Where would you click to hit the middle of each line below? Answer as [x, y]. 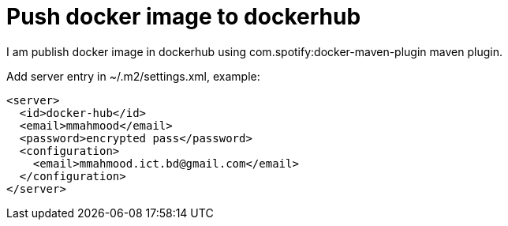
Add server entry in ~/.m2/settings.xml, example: [133, 76]
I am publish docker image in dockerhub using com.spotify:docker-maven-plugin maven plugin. [254, 51]
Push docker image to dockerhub [184, 17]
